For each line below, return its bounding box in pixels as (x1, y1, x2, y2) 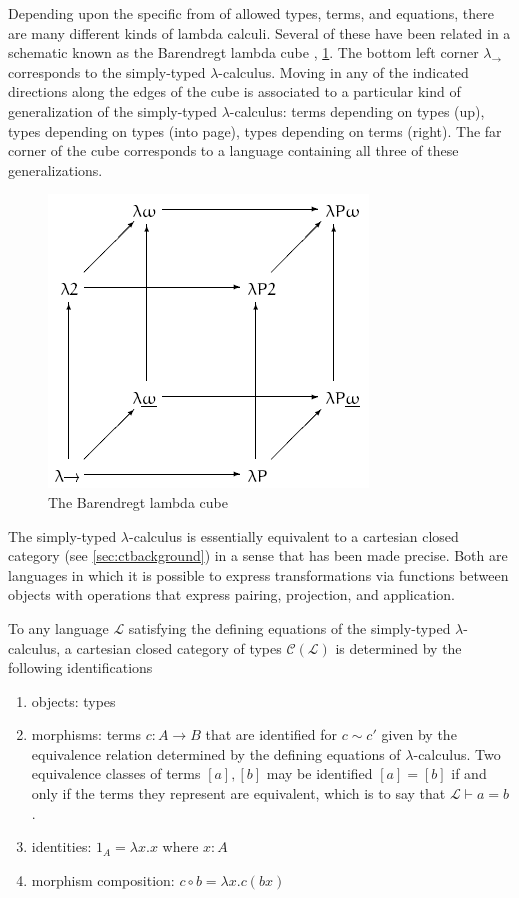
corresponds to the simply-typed (8, 61, 206, 82)
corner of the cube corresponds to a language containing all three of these (8, 140, 459, 161)
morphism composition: (31, 869, 175, 890)
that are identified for (205, 724, 338, 745)
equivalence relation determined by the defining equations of (31, 743, 401, 764)
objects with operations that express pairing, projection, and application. (8, 584, 455, 605)
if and (451, 763, 487, 784)
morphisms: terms (31, 724, 141, 745)
